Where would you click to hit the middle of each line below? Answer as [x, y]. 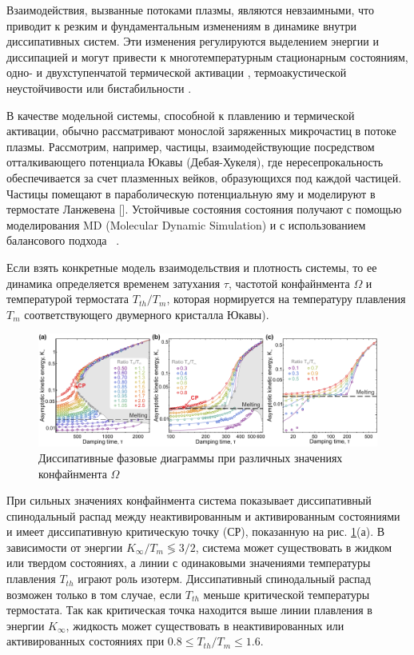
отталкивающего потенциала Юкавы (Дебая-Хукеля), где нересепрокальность [195, 162]
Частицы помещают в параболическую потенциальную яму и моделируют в [191, 193]
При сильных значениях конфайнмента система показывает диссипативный [189, 500]
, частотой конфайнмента [289, 283]
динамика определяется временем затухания [113, 283]
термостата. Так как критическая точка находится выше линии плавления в [189, 610]
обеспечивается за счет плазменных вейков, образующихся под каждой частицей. [204, 177]
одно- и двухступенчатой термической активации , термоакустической [177, 72]
